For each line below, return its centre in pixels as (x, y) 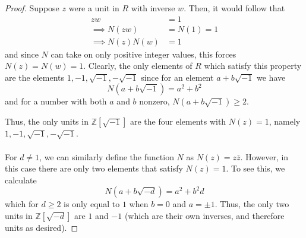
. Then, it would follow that (234, 8)
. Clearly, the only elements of (138, 66)
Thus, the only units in (47, 121)
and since (22, 54)
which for (22, 204)
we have (271, 77)
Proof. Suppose (32, 8)
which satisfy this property (253, 66)
